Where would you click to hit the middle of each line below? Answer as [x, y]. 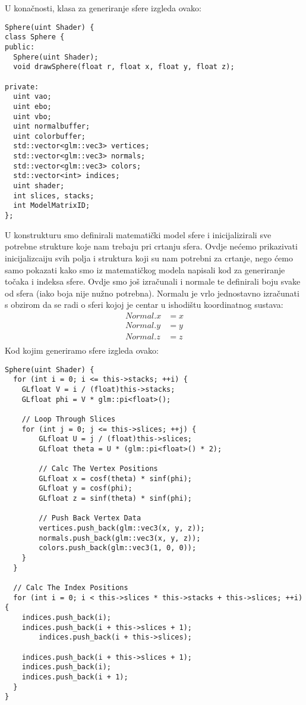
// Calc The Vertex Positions [98, 469]
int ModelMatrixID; [52, 206]
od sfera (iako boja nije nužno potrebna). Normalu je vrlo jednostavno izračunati [152, 293]
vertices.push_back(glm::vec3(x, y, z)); [122, 528]
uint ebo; [32, 106]
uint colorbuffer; [50, 136]
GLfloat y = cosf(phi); [86, 489]
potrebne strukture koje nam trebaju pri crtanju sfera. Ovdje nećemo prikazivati [151, 246]
